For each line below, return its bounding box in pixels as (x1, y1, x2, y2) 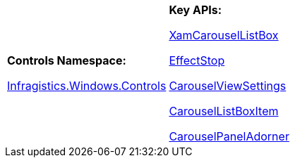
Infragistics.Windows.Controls (7, 79, 167, 93)
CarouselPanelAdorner (169, 129, 289, 143)
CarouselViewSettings (169, 79, 287, 93)
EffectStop (169, 53, 225, 67)
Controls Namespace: (7, 53, 126, 67)
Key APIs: (169, 3, 222, 17)
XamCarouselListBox (169, 28, 279, 42)
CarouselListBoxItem (169, 104, 279, 118)
